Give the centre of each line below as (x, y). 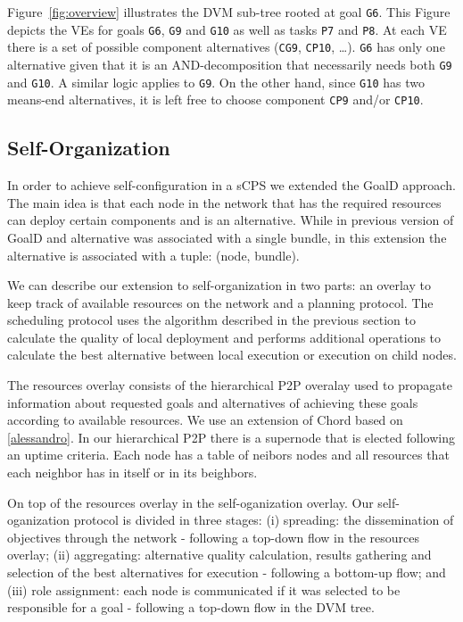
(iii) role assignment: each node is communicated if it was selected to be (204, 589)
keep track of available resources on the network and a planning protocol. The (220, 302)
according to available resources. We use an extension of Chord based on (205, 420)
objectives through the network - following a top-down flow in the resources (213, 537)
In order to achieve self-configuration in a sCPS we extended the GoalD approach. (231, 185)
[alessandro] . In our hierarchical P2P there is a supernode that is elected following (231, 437)
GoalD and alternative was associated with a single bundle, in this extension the (227, 237)
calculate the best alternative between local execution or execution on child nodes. (232, 355)
